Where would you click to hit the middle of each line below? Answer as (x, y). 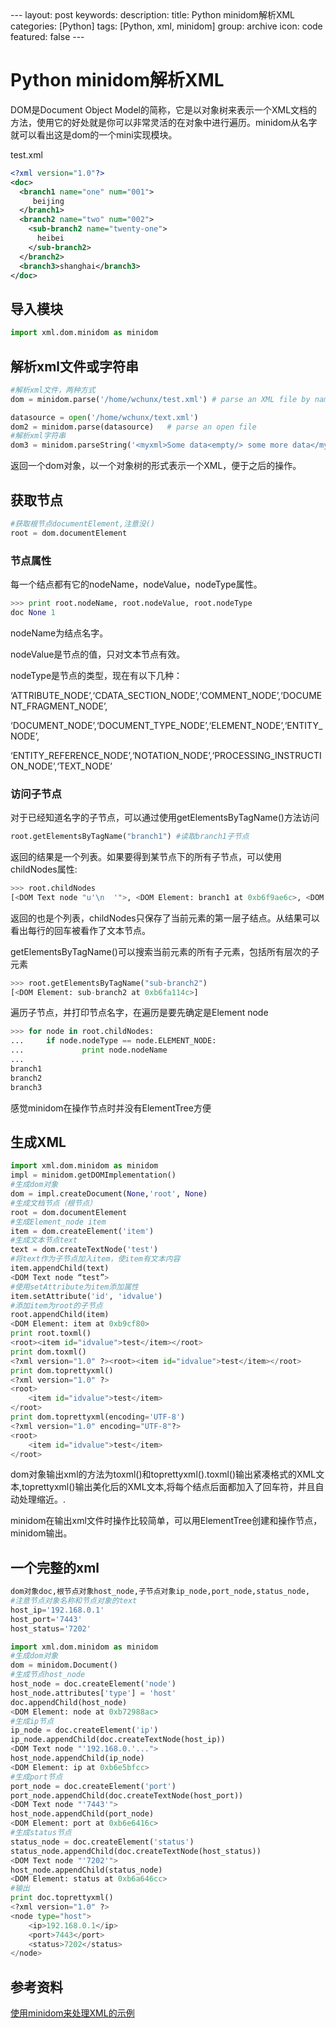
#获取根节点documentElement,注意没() (83, 524)
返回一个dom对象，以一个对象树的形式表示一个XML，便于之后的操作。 (156, 466)
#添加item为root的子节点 (56, 1305)
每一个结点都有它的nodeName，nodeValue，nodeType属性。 (136, 584)
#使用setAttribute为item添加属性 (74, 1287)
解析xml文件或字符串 (75, 366)
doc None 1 (33, 612)
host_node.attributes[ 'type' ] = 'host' (93, 1693)
